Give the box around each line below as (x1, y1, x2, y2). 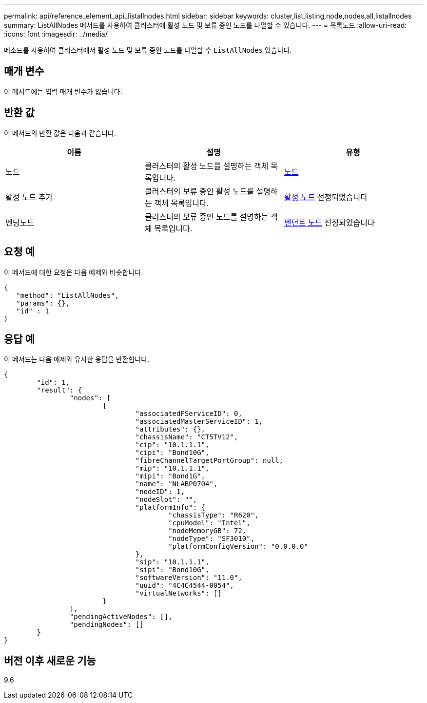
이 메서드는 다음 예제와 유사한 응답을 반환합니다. (4, 355, 150, 364)
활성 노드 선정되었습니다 (284, 192, 368, 202)
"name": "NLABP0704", (135, 480, 218, 488)
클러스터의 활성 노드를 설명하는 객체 (144, 161, 269, 171)
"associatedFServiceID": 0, (135, 410, 242, 418)
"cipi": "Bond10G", (135, 449, 210, 457)
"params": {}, (16, 299, 70, 307)
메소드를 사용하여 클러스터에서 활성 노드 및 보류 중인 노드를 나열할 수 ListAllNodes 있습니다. (4, 46, 292, 54)
